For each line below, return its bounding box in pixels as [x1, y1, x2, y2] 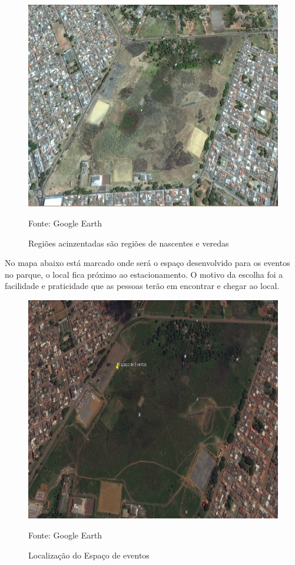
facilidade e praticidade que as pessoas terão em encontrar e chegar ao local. [5, 280, 280, 292]
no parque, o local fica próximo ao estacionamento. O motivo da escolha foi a [5, 268, 283, 280]
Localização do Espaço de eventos [28, 548, 150, 561]
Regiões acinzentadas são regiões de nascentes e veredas [28, 236, 229, 249]
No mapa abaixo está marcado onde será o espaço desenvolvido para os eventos [5, 257, 290, 269]
